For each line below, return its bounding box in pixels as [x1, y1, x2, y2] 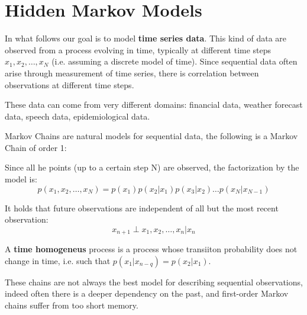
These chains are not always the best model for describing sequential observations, [5, 275, 303, 288]
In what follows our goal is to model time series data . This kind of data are [5, 32, 286, 44]
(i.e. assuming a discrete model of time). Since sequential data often [51, 55, 298, 67]
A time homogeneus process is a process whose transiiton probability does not [5, 243, 298, 255]
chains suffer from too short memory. [5, 299, 138, 311]
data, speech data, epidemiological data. [5, 110, 150, 122]
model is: [5, 173, 37, 185]
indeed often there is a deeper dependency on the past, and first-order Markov [5, 287, 289, 300]
